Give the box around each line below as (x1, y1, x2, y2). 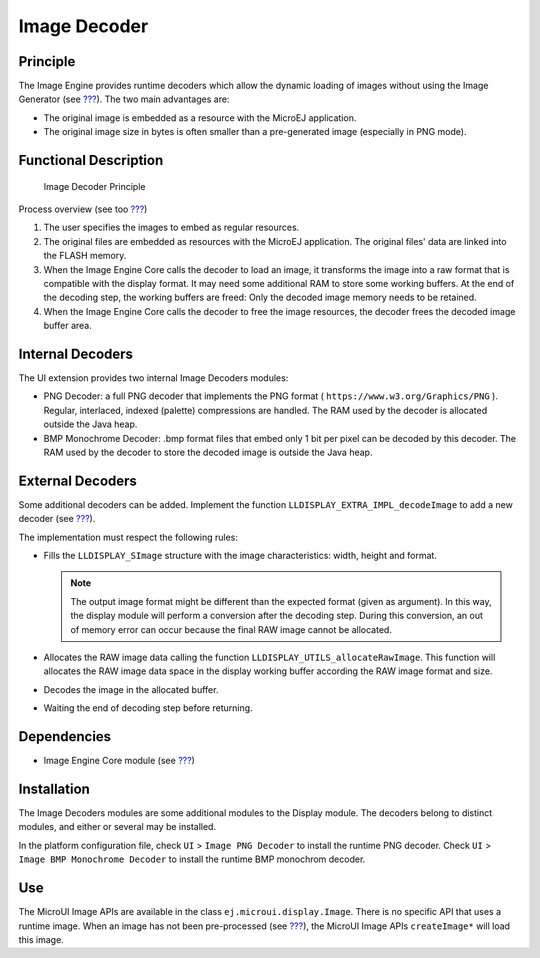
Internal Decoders (18, 345, 134, 362)
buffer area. (43, 320, 92, 332)
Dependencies (18, 728, 112, 745)
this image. (18, 933, 64, 945)
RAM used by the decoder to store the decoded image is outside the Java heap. (43, 446, 373, 459)
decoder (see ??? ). (18, 513, 96, 525)
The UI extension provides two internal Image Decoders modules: (18, 372, 289, 384)
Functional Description (18, 152, 164, 169)
